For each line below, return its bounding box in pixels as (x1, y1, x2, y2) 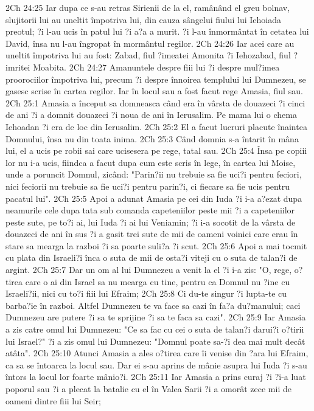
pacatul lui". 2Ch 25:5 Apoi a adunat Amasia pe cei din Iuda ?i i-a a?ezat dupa (5, 192, 302, 204)
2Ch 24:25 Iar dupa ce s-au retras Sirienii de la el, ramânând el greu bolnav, (5, 1, 290, 13)
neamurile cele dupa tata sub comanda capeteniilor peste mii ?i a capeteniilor (5, 204, 295, 216)
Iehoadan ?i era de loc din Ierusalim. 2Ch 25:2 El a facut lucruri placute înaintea (5, 120, 307, 133)
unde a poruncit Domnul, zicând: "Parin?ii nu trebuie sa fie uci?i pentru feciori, (5, 168, 302, 181)
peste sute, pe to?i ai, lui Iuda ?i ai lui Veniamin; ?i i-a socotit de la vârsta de (5, 215, 296, 228)
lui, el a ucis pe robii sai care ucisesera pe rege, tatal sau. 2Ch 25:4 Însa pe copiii (5, 144, 307, 157)
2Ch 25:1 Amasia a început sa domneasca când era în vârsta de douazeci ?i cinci (5, 96, 305, 109)
